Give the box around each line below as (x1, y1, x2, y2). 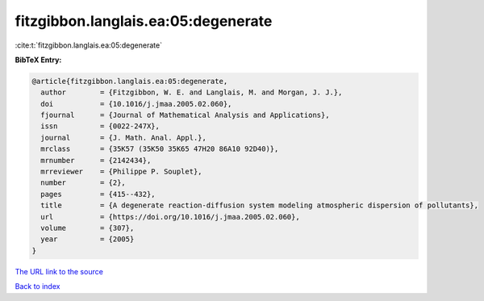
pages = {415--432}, (40, 190, 156, 199)
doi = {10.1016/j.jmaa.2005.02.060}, (40, 99, 232, 108)
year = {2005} (40, 235, 135, 244)
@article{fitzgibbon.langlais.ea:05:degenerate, (31, 77, 228, 86)
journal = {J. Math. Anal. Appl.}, (40, 133, 207, 142)
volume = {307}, (40, 224, 135, 232)
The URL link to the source (15, 266, 104, 276)
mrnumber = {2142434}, (40, 156, 152, 165)
